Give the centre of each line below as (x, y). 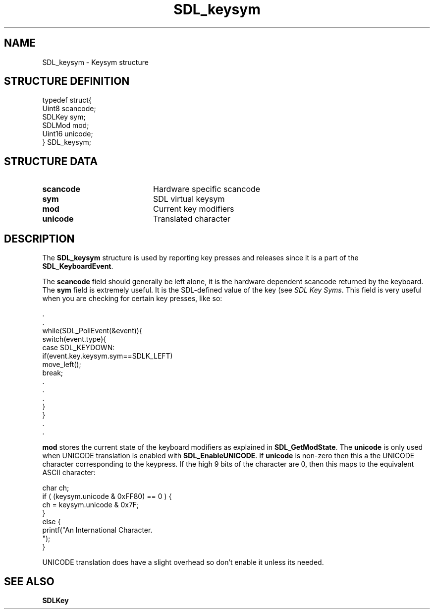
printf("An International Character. (97, 530)
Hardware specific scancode (207, 189)
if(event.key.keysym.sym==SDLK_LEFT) (108, 356)
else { (52, 522)
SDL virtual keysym (189, 199)
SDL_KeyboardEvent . (78, 266)
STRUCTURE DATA (51, 161)
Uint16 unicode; (68, 134)
